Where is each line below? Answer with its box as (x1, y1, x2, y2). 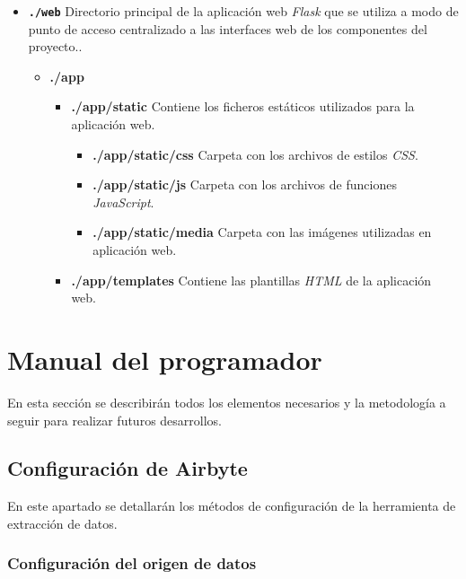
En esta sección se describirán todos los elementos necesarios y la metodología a (7, 392, 446, 411)
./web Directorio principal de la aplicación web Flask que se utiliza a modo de (28, 2, 459, 20)
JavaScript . (92, 192, 154, 211)
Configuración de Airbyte (7, 454, 248, 482)
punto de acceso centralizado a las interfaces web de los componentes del (28, 19, 427, 38)
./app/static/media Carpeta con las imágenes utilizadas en (92, 223, 432, 241)
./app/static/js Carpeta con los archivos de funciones (92, 175, 397, 194)
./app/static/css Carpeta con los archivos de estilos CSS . (92, 145, 418, 163)
